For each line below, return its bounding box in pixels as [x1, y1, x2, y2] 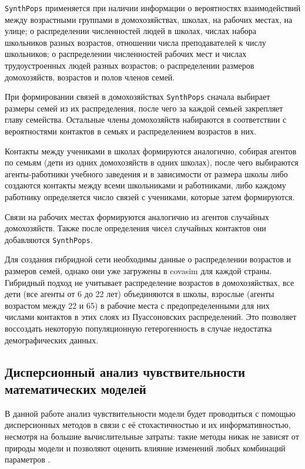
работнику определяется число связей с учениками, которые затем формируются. [5, 191, 295, 203]
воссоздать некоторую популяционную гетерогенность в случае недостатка [5, 322, 272, 335]
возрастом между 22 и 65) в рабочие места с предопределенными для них [5, 299, 270, 311]
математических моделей [5, 380, 146, 397]
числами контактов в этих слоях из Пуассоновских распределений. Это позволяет [5, 311, 297, 323]
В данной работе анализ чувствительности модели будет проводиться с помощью [5, 407, 296, 419]
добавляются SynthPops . [5, 233, 93, 245]
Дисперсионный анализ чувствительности [5, 362, 246, 380]
